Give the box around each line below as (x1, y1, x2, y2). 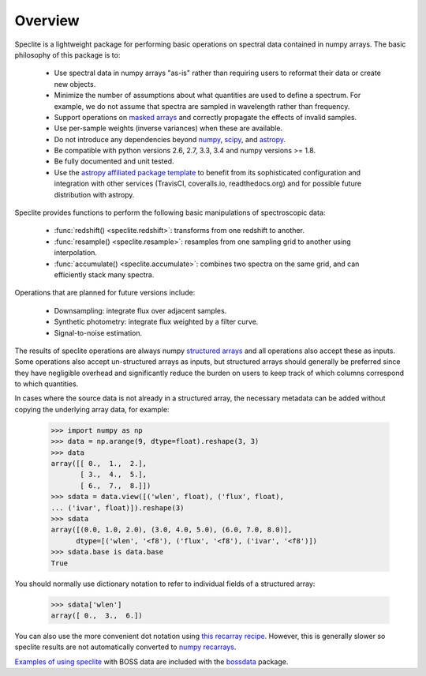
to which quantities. (14, 379, 79, 389)
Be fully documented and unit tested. (54, 156, 174, 166)
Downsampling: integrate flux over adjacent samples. (54, 306, 227, 315)
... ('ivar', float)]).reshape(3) (50, 503, 185, 513)
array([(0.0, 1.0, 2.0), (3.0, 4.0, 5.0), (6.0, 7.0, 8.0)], (50, 525, 293, 535)
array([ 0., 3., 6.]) (50, 610, 144, 620)
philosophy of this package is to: (14, 50, 121, 59)
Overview (14, 12, 80, 29)
